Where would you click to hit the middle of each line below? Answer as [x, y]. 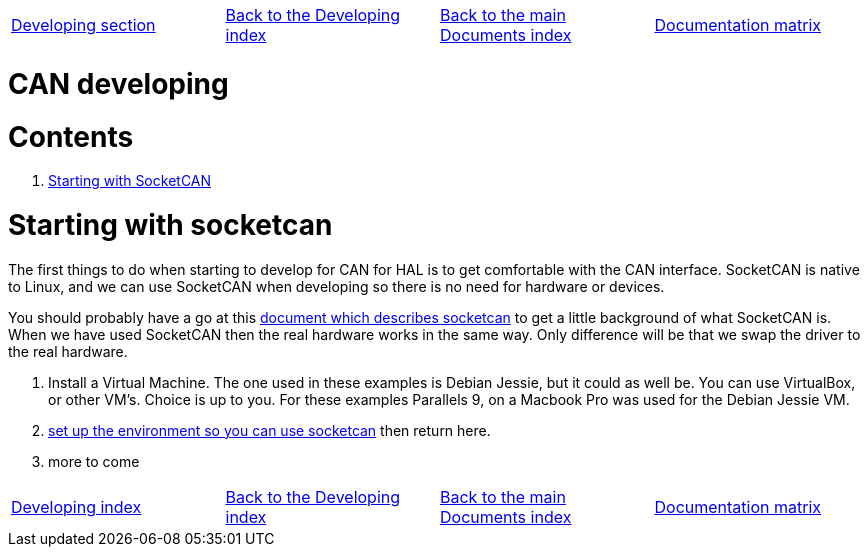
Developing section [83, 25]
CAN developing [118, 83]
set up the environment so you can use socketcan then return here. [269, 430]
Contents [71, 136]
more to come [94, 461]
